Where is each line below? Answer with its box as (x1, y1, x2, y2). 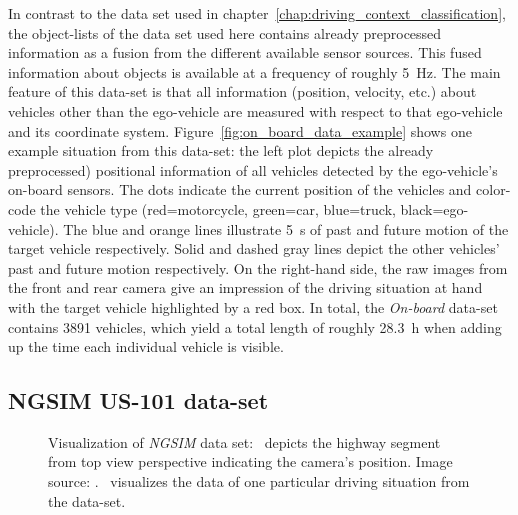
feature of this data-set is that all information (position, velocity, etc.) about (8, 81, 477, 102)
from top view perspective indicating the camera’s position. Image (48, 451, 453, 472)
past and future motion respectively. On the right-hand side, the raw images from (8, 257, 508, 278)
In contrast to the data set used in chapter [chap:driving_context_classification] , (8, 3, 506, 23)
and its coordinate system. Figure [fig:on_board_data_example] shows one (8, 120, 472, 141)
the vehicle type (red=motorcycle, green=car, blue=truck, (40, 198, 396, 219)
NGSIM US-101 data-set (8, 385, 269, 416)
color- (476, 179, 511, 200)
